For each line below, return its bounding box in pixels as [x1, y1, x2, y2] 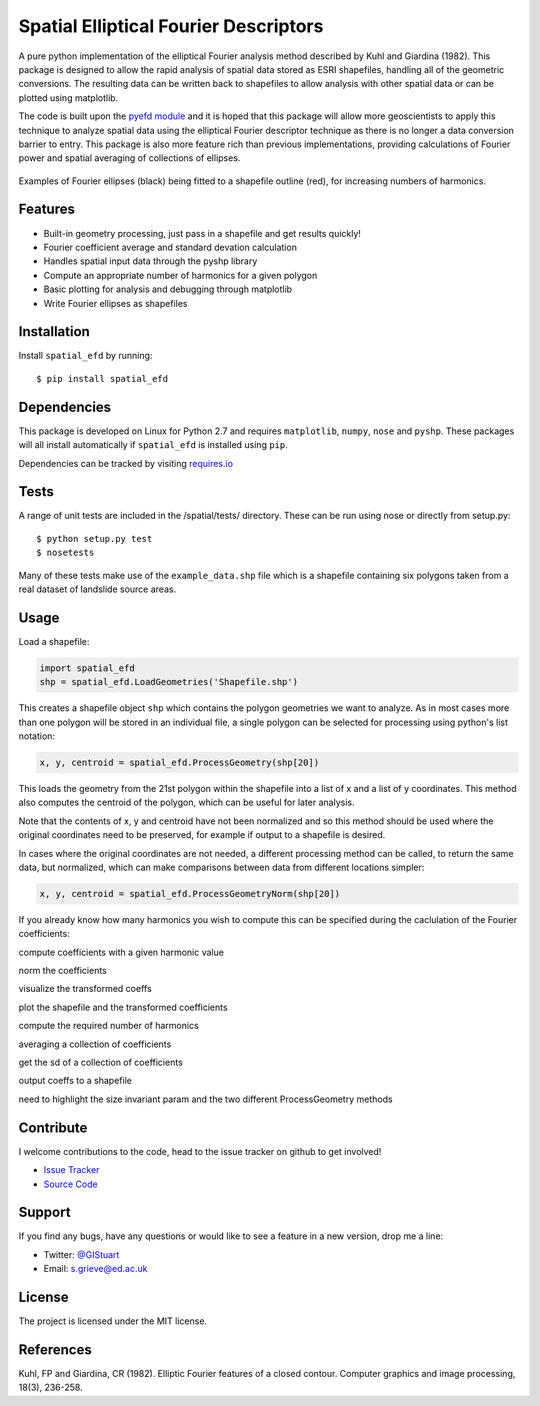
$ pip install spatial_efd [36, 373, 169, 384]
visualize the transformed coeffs [18, 983, 152, 995]
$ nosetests [36, 547, 95, 559]
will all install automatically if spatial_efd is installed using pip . [18, 439, 289, 451]
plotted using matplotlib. [18, 91, 119, 104]
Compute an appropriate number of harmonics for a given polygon [43, 269, 318, 281]
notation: [18, 730, 55, 742]
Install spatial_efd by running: [18, 350, 153, 362]
